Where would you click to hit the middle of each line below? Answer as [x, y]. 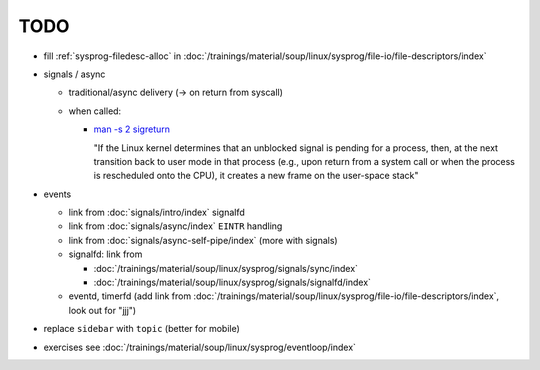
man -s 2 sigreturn [131, 129]
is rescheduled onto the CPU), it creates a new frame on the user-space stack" [256, 176]
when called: [95, 111]
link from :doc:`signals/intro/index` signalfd [156, 212]
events [57, 194]
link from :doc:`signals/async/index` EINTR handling [175, 226]
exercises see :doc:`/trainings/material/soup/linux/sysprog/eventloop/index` [200, 347]
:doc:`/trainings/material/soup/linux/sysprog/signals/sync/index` [226, 268]
